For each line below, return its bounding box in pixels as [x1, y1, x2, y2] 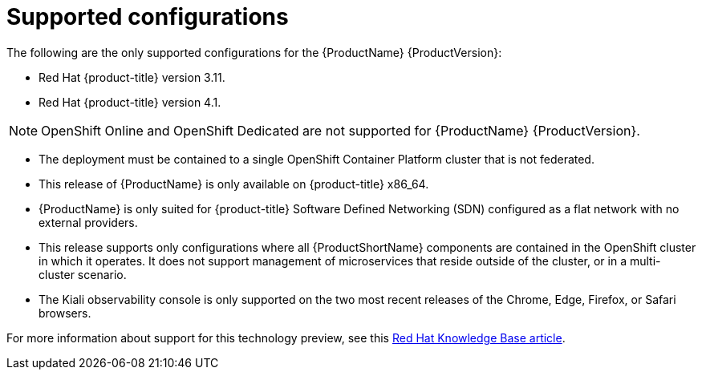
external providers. [39, 215, 138, 229]
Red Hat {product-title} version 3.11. [39, 70, 225, 84]
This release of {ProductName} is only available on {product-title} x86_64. [39, 176, 429, 191]
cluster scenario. [39, 267, 127, 281]
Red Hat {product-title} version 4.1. [39, 95, 221, 109]
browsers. [39, 305, 91, 320]
